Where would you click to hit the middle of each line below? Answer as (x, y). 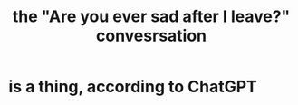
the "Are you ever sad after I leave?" (151, 17)
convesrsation (151, 36)
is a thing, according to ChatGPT (133, 87)
